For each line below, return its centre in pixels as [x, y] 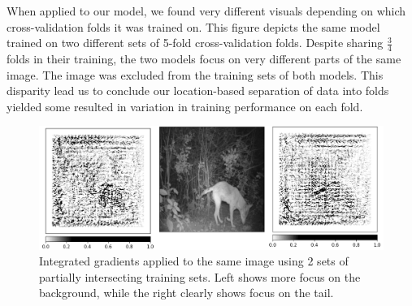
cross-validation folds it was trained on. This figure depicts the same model [193, 26]
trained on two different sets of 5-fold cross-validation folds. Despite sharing [195, 43]
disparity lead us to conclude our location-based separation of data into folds [198, 91]
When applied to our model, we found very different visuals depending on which [206, 11]
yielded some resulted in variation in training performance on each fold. [185, 106]
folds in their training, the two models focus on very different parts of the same [204, 59]
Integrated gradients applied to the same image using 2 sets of [194, 261]
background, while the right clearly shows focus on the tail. [186, 293]
